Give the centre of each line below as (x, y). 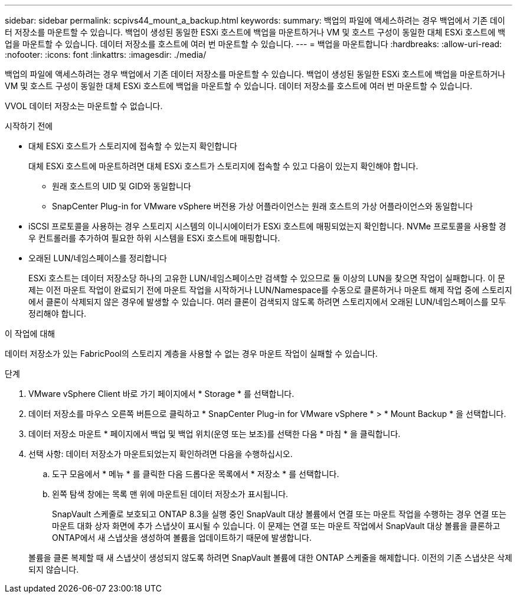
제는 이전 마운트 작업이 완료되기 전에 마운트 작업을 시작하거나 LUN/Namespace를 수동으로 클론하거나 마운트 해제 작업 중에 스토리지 (270, 290)
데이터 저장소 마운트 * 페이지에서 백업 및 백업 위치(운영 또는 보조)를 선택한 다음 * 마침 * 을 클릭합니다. (215, 434)
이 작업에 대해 (30, 333)
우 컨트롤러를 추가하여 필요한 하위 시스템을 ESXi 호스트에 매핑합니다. (154, 238)
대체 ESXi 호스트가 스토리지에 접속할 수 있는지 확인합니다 (133, 146)
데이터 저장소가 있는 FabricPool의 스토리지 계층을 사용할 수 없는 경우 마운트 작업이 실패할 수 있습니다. (191, 354)
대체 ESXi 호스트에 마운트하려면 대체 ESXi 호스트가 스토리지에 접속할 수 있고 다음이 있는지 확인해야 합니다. (223, 166)
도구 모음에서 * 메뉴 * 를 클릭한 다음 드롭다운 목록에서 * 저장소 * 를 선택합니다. (196, 474)
